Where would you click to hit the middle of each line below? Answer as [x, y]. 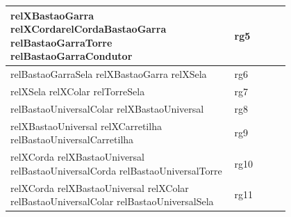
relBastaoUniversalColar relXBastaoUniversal [107, 108]
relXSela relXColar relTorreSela [78, 91]
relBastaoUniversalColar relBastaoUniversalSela [112, 201]
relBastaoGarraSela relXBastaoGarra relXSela [109, 74]
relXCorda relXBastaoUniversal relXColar [100, 187]
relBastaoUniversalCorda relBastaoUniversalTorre [116, 170]
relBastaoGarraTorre [61, 42]
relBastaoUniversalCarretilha [72, 139]
